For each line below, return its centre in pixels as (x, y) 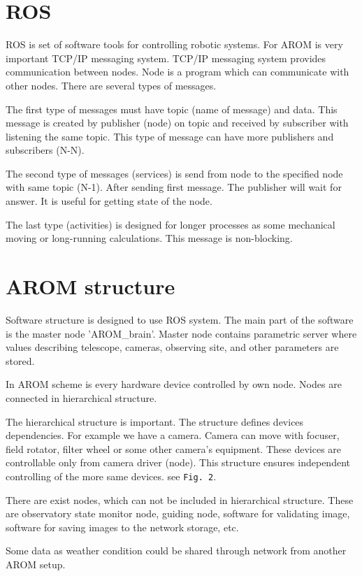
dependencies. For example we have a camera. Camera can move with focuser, (173, 435)
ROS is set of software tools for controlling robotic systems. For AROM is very (174, 44)
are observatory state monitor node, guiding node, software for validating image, (178, 513)
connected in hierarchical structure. (81, 397)
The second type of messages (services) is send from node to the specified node (174, 173)
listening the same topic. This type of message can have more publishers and (170, 136)
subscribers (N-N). (45, 150)
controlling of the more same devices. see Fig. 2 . (111, 476)
